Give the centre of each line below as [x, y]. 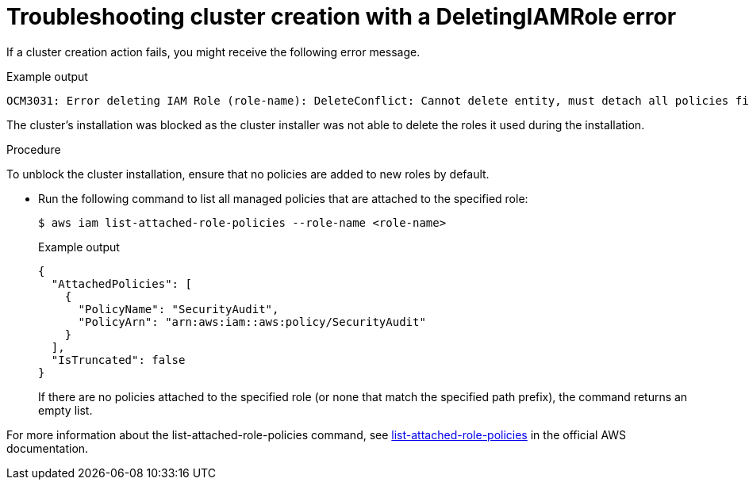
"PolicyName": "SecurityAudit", [179, 309]
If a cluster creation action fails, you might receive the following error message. [213, 52]
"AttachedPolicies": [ [121, 283]
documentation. [48, 448]
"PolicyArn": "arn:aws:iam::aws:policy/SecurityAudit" [252, 321]
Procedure [34, 149]
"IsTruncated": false [118, 360]
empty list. [65, 410]
